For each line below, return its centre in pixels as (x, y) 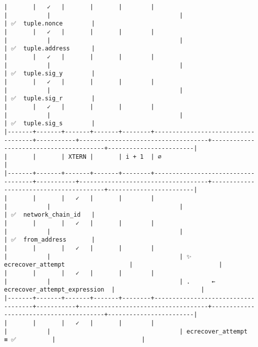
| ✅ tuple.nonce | (49, 24)
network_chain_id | (59, 215)
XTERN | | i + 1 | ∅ (115, 157)
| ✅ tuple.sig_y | (49, 74)
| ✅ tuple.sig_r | (49, 99)
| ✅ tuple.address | (49, 49)
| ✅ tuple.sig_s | (49, 124)
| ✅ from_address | (49, 240)
